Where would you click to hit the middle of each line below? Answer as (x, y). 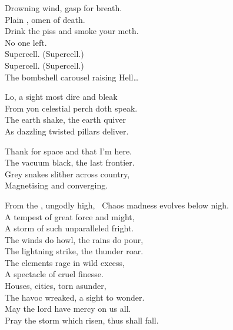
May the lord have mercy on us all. (68, 309)
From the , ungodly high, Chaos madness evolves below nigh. (117, 205)
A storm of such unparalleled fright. (69, 228)
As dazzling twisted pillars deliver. (67, 131)
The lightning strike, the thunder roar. (74, 251)
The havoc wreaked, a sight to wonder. (75, 297)
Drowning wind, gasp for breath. (64, 8)
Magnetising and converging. (56, 185)
